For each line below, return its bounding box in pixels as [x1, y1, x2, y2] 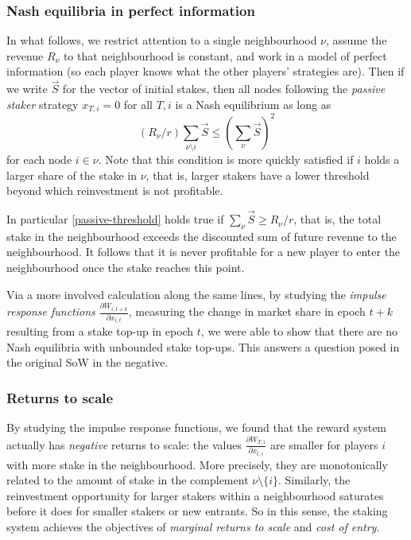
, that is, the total [293, 211, 382, 227]
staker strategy [6, 95, 79, 112]
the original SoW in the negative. [6, 354, 169, 371]
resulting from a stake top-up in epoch [6, 323, 194, 340]
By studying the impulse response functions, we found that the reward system [6, 419, 387, 436]
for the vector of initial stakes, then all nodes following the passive [62, 80, 386, 97]
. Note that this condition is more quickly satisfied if [98, 151, 354, 168]
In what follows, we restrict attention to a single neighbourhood [6, 32, 317, 49]
